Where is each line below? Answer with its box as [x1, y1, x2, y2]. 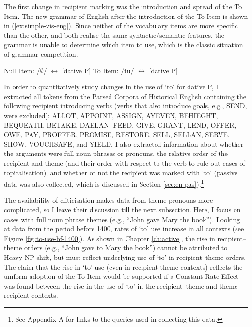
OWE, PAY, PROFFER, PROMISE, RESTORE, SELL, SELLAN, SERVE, [4, 129, 230, 139]
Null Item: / [4, 65, 40, 75]
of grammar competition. [4, 49, 78, 59]
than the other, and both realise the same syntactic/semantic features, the [4, 30, 225, 40]
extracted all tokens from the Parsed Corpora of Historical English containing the [4, 91, 246, 101]
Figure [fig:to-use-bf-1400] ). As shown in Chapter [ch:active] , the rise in [4, 233, 215, 243]
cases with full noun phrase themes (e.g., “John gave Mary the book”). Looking [4, 214, 240, 224]
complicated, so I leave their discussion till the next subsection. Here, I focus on [4, 204, 241, 214]
